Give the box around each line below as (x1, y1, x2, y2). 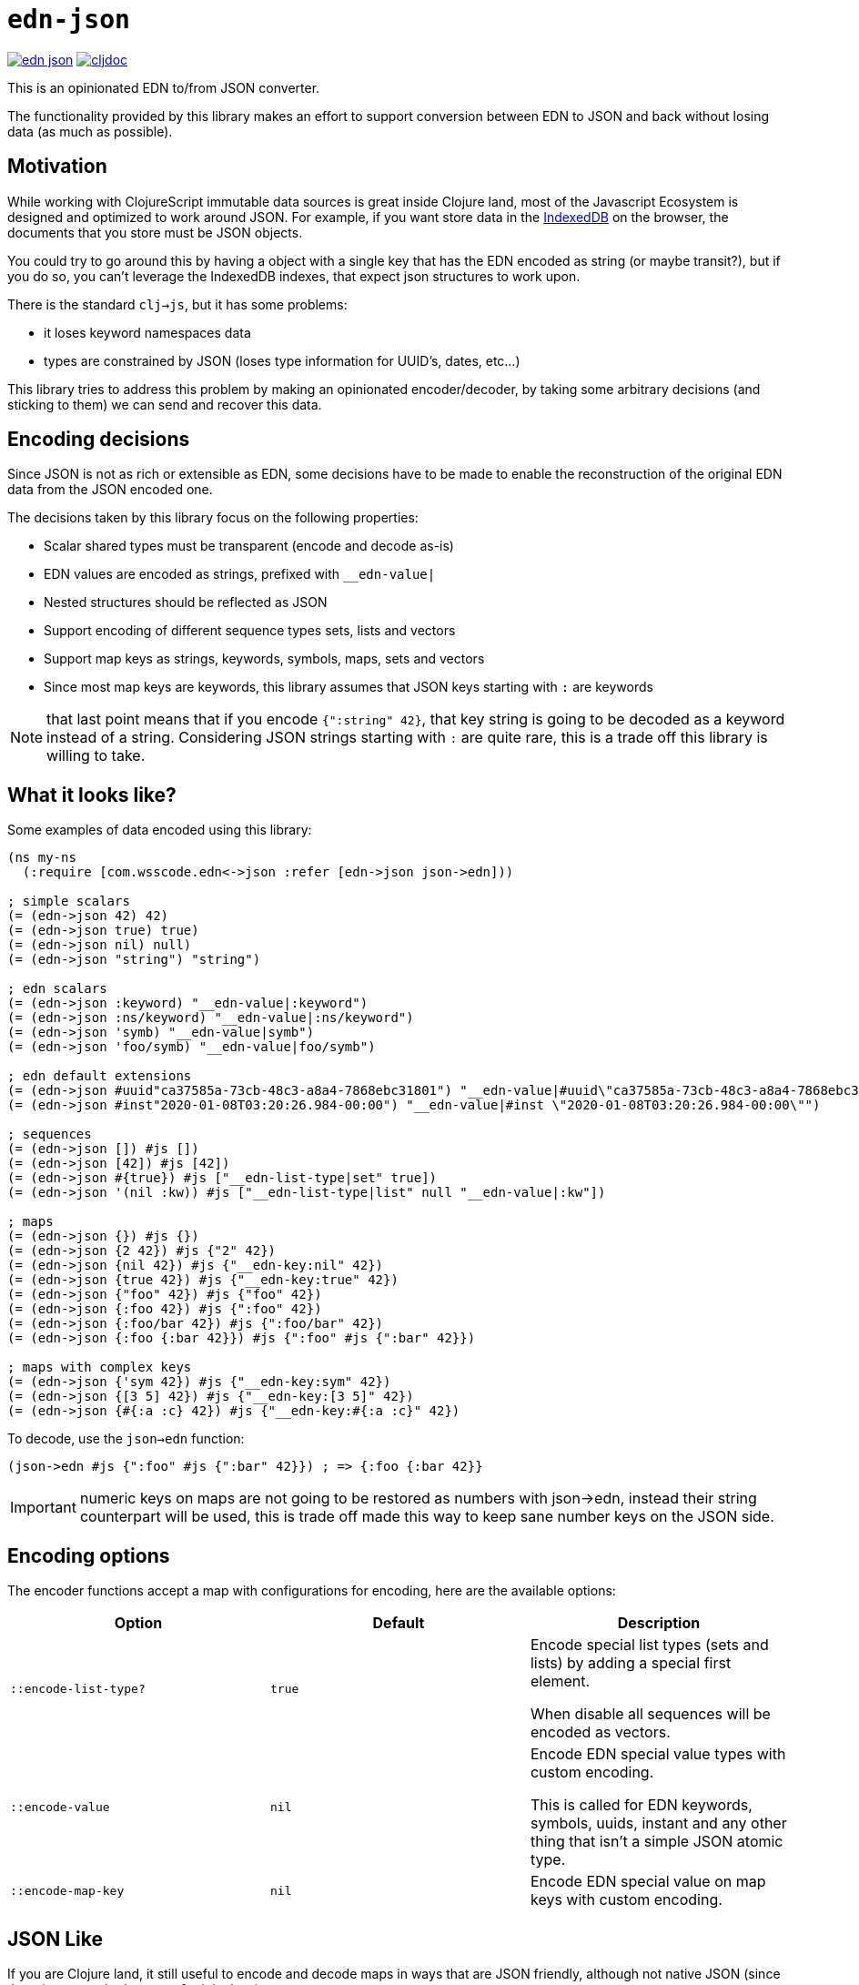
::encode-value (10, 1799, 110, 1814)
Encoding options (7, 1544, 170, 1567)
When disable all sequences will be (530, 1705, 771, 1724)
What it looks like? (7, 783, 177, 806)
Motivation (7, 155, 107, 178)
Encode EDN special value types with (530, 1745, 786, 1764)
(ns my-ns (7, 850, 76, 866)
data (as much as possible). (7, 123, 173, 139)
